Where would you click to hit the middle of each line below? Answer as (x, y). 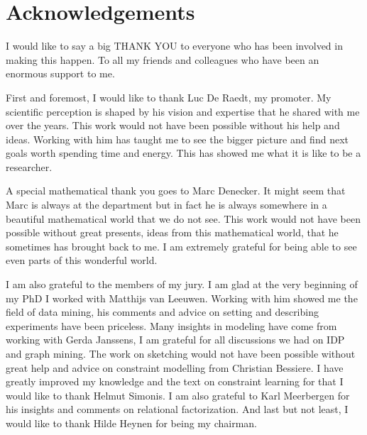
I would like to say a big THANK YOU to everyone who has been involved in (174, 46)
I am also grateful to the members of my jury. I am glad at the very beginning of (182, 284)
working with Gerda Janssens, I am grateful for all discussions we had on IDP (175, 340)
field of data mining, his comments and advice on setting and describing (162, 312)
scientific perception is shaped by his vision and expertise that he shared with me (183, 111)
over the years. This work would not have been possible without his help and (173, 125)
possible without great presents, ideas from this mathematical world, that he (172, 232)
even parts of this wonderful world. (82, 260)
